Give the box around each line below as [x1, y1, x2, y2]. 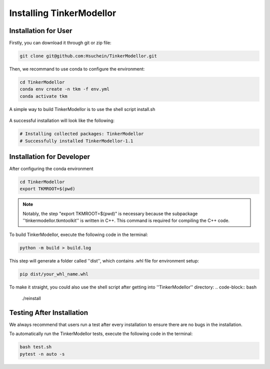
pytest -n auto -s [19, 351, 65, 357]
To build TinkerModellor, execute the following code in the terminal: [9, 231, 148, 237]
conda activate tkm [19, 93, 67, 99]
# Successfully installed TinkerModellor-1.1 [19, 138, 133, 143]
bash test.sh [19, 344, 52, 350]
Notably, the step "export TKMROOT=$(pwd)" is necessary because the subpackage [22, 210, 198, 216]
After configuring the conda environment [9, 165, 93, 172]
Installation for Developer [9, 152, 90, 161]
